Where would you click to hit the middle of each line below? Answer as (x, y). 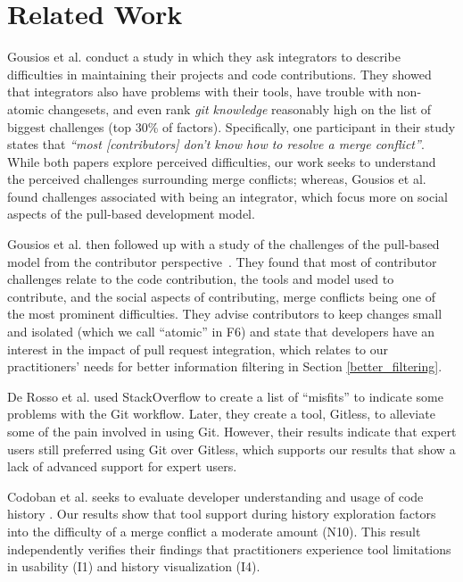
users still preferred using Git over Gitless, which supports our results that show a (231, 449)
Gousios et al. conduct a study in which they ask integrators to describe (204, 57)
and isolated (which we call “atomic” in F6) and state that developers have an (221, 332)
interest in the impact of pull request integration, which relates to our (198, 349)
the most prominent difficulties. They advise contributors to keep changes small (225, 314)
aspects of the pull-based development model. (131, 214)
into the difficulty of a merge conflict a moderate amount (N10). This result (214, 531)
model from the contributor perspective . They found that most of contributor (222, 261)
